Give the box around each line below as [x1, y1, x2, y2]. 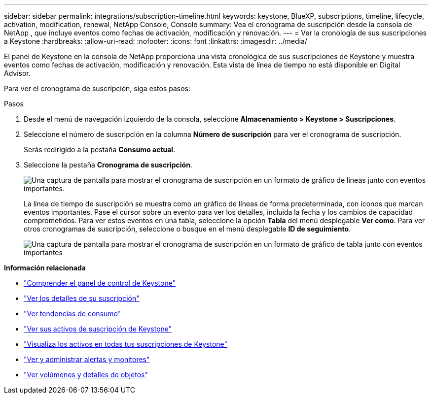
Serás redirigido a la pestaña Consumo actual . [24, 145, 176, 154]
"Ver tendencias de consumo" [24, 309, 121, 318]
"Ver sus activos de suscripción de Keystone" [24, 325, 172, 333]
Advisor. [4, 69, 31, 77]
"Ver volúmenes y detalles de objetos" [24, 370, 148, 379]
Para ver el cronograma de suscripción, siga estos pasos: [4, 84, 190, 93]
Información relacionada [4, 264, 86, 272]
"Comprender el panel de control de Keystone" [24, 279, 176, 287]
